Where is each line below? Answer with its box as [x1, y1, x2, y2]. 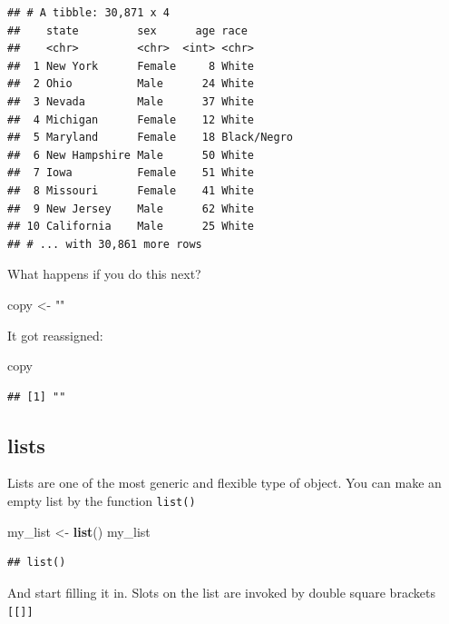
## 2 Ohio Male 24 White [7, 77, 255, 91]
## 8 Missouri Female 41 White [7, 183, 255, 197]
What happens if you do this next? [7, 264, 201, 283]
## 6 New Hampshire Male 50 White [7, 148, 255, 162]
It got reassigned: [7, 325, 103, 344]
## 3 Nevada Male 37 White [7, 94, 255, 108]
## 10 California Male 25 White [7, 220, 255, 233]
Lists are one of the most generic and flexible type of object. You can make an [7, 473, 442, 492]
